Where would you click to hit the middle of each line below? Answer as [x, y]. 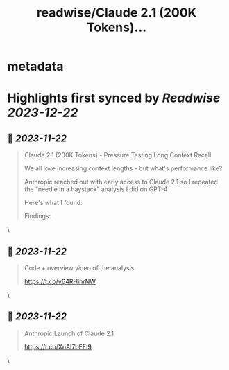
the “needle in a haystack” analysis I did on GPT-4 [96, 189]
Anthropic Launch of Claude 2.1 [69, 333]
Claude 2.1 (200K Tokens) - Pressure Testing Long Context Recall [118, 155]
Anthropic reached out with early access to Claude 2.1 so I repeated [121, 182]
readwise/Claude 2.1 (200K [117, 13]
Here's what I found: [53, 203]
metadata [35, 67]
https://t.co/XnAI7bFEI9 [58, 346]
